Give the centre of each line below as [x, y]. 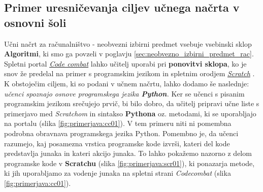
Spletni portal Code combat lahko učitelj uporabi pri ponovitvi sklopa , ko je [125, 63]
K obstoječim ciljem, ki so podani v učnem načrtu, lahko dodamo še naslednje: [127, 83]
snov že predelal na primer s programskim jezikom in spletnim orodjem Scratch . [129, 73]
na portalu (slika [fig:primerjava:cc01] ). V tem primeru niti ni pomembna [118, 123]
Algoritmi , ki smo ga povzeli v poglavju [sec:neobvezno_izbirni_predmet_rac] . [129, 54]
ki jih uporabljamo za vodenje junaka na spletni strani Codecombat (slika [118, 173]
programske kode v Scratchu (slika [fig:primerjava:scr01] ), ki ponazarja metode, [129, 163]
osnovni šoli [35, 22]
